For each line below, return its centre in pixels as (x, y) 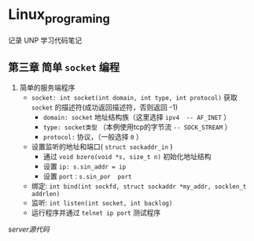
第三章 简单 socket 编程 (64, 67)
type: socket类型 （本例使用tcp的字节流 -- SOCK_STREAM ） (137, 127)
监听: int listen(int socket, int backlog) (102, 203)
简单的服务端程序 (47, 87)
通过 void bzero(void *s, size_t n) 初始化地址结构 (127, 157)
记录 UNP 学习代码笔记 (45, 40)
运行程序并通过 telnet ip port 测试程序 (96, 213)
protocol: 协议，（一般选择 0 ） (93, 137)
